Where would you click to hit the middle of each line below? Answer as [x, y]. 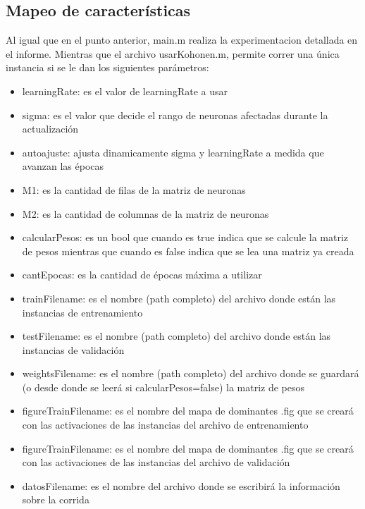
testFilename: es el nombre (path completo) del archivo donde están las [177, 336]
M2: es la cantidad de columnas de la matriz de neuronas [146, 213]
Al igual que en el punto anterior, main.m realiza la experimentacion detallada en [182, 40]
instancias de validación [73, 349]
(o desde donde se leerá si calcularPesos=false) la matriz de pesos [163, 387]
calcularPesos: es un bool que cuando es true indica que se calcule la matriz [185, 237]
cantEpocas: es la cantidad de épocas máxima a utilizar [142, 275]
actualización [50, 129]
